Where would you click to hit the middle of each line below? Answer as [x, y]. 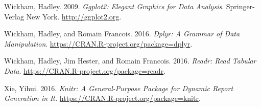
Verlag [14, 16]
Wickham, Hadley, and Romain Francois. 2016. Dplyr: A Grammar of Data [122, 34]
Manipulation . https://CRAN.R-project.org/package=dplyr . [98, 43]
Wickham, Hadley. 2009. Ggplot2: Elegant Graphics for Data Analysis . [114, 6]
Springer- [240, 6]
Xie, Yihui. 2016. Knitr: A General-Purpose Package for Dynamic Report [119, 88]
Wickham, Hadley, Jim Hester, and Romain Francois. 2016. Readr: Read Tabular [130, 61]
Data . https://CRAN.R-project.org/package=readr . [85, 70]
